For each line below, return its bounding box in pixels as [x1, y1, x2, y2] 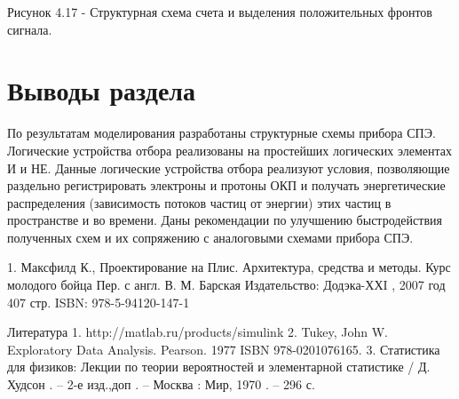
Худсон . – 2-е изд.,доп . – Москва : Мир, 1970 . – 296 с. [7, 375, 315, 394]
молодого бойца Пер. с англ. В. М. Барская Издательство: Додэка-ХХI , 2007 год [7, 275, 446, 294]
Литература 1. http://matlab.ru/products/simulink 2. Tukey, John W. [7, 323, 388, 341]
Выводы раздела [7, 72, 196, 108]
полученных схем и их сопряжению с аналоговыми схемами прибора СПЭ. [7, 227, 414, 246]
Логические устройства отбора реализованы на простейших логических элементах [7, 140, 452, 159]
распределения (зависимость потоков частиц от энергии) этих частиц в [7, 193, 392, 211]
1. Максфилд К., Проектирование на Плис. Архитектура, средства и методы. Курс [7, 258, 451, 276]
